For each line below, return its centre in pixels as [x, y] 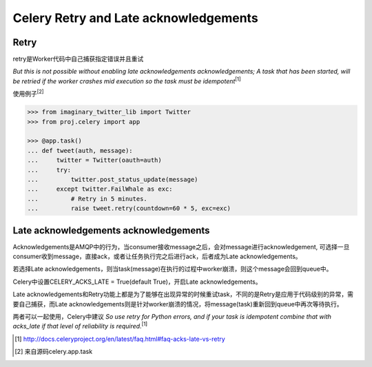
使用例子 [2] [28, 93]
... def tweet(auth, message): [80, 150]
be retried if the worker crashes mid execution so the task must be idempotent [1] [127, 81]
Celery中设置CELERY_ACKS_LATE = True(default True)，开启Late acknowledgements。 [137, 282]
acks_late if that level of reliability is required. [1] [80, 326]
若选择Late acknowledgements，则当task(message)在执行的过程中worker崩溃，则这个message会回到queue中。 [173, 269]
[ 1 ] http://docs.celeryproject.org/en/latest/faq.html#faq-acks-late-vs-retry [120, 339]
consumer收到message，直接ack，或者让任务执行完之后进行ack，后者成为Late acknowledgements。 [157, 256]
